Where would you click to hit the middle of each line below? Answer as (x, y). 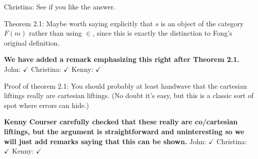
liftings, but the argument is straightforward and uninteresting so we (124, 131)
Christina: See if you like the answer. (60, 6)
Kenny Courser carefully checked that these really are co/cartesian (121, 122)
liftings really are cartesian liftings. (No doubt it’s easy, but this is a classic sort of (129, 95)
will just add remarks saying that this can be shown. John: (105, 141)
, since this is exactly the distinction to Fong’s (162, 33)
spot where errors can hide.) (47, 105)
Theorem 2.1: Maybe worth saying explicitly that (78, 23)
